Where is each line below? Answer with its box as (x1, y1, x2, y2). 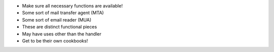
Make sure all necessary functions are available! (22, 3, 123, 8)
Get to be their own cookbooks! (22, 37, 88, 43)
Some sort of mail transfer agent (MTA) (22, 10, 104, 16)
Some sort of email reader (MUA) (22, 16, 91, 22)
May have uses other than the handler (22, 30, 101, 37)
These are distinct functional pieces (22, 24, 97, 30)
